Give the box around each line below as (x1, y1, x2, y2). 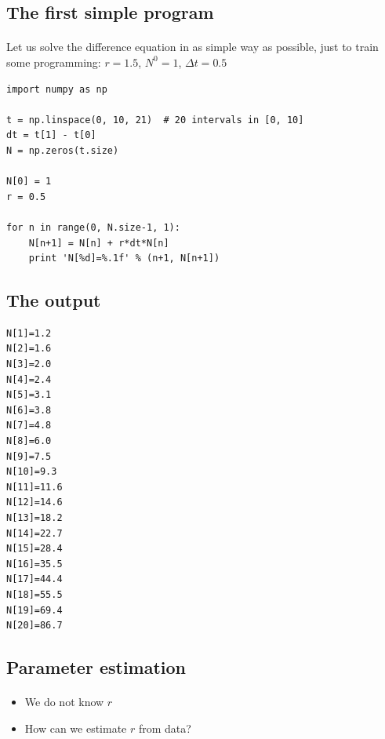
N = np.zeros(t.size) (6, 144, 119, 156)
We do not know (24, 693, 104, 710)
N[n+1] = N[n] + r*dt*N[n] (28, 237, 169, 249)
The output (6, 288, 101, 312)
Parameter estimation (6, 655, 187, 679)
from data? (138, 719, 191, 736)
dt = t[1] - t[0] (6, 129, 96, 141)
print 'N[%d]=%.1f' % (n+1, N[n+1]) (28, 253, 220, 264)
